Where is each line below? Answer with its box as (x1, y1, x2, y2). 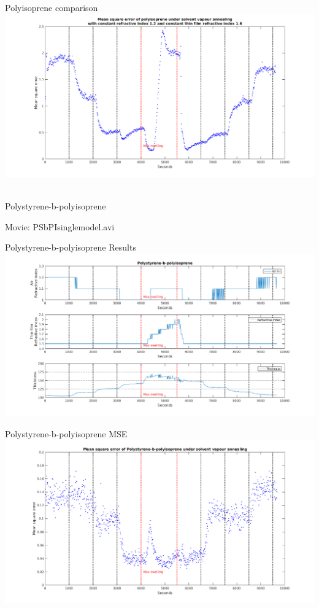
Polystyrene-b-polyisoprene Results (5, 241, 136, 254)
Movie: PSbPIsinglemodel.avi (5, 220, 115, 233)
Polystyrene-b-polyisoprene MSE (5, 427, 128, 440)
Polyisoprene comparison (5, 1, 98, 14)
